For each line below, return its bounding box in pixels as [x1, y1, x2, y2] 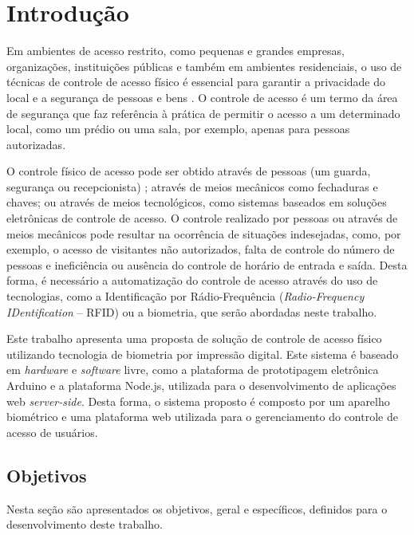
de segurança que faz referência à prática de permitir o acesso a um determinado [6, 104, 400, 121]
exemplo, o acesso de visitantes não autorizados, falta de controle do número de [6, 241, 395, 258]
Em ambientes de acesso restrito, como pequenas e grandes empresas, [6, 42, 345, 59]
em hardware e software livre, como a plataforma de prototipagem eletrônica [6, 361, 379, 378]
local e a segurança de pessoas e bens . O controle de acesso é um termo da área [6, 89, 398, 105]
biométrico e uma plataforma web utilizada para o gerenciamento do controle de [6, 408, 398, 425]
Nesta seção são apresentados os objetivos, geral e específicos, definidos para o [6, 500, 388, 517]
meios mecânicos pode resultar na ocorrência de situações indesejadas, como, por [6, 225, 401, 242]
